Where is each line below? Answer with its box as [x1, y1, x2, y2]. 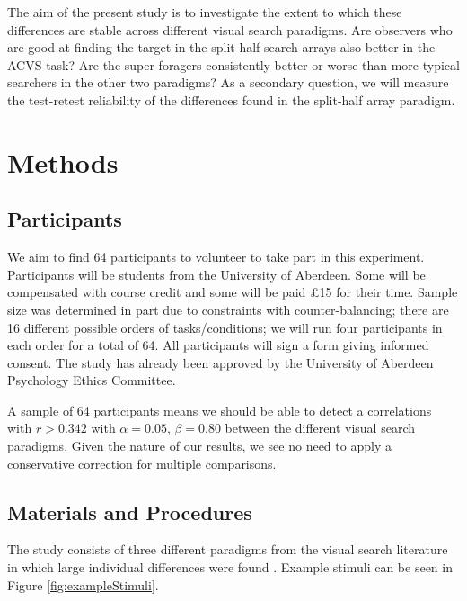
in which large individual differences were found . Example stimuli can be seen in [7, 558, 453, 577]
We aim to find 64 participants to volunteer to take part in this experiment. [7, 247, 425, 266]
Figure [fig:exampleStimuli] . [7, 575, 159, 594]
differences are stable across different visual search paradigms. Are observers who [7, 20, 453, 39]
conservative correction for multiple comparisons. [7, 453, 277, 472]
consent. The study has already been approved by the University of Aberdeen [7, 353, 434, 372]
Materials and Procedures [7, 498, 252, 525]
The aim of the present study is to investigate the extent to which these [7, 3, 402, 21]
